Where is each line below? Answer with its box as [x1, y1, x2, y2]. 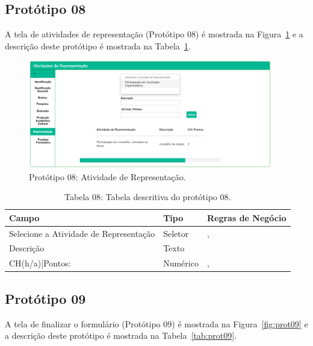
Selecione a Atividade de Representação [9, 227, 155, 239]
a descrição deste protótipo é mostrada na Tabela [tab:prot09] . [5, 329, 237, 342]
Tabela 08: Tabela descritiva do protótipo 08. [64, 190, 231, 203]
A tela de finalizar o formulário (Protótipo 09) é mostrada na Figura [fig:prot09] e [5, 317, 308, 330]
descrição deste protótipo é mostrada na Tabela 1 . [5, 39, 191, 52]
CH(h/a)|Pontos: [9, 257, 71, 269]
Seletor [163, 227, 189, 239]
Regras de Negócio [206, 211, 287, 224]
